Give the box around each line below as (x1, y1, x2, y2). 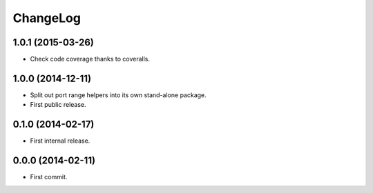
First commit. (30, 173, 68, 181)
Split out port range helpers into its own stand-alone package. (30, 90, 207, 99)
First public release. (30, 101, 86, 109)
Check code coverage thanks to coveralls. (30, 55, 151, 63)
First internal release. (30, 136, 90, 145)
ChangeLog (12, 10, 81, 26)
